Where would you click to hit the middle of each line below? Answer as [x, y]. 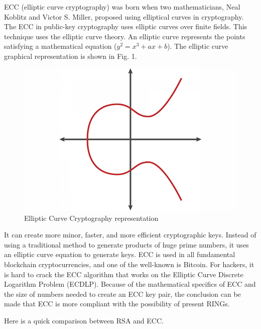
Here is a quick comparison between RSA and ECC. [84, 321]
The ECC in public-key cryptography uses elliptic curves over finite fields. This [126, 26]
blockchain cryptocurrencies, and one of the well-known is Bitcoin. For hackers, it [129, 264]
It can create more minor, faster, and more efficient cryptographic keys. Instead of [130, 235]
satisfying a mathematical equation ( [60, 46]
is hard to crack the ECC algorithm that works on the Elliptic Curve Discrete [124, 274]
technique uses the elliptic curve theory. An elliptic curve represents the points [125, 36]
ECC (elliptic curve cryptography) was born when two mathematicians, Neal [122, 7]
